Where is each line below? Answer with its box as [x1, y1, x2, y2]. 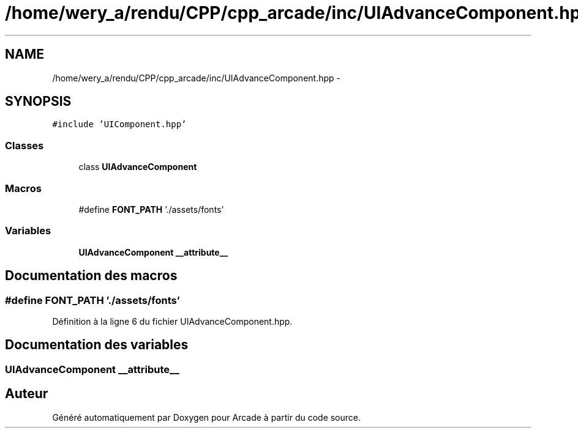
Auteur [5, 386, 48, 402]
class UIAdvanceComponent [78, 161, 197, 172]
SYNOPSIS [5, 94, 72, 109]
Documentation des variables [5, 337, 189, 353]
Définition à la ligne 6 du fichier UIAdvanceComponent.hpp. [52, 316, 293, 327]
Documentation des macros [5, 268, 178, 284]
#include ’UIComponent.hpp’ [52, 119, 187, 130]
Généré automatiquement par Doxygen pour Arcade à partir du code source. [52, 412, 361, 423]
